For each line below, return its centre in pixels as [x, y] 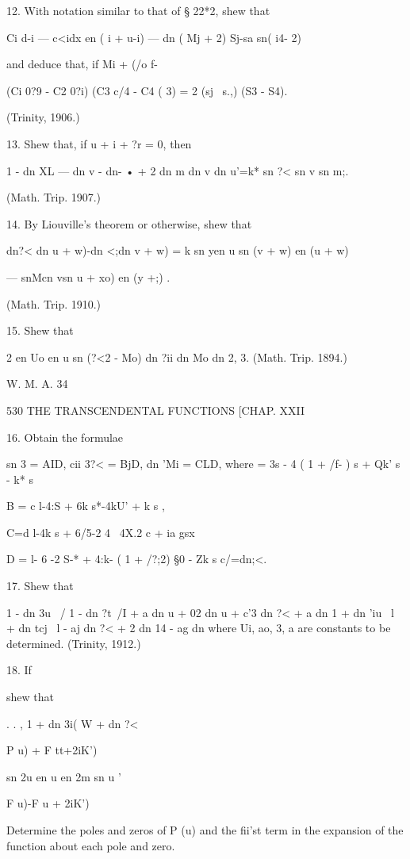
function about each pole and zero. [91, 845]
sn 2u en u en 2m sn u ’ [64, 776]
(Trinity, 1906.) [43, 117]
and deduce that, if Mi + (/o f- [82, 64]
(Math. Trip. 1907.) [54, 197]
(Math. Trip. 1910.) [54, 303]
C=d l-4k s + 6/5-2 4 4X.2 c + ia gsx [101, 532]
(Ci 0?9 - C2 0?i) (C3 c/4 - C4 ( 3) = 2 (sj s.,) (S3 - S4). [147, 90]
